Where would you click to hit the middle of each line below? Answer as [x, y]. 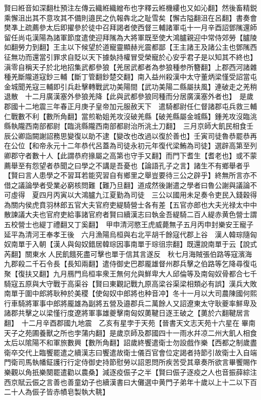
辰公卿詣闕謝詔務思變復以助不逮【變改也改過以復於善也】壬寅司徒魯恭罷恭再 [130, 135]
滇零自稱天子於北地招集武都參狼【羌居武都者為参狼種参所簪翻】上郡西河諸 [127, 67]
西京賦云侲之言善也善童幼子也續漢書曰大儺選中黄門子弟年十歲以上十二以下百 [130, 382]
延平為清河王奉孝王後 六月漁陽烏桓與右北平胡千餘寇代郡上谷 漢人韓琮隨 [127, 234]
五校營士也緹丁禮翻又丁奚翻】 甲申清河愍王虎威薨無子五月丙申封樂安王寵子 [129, 224]
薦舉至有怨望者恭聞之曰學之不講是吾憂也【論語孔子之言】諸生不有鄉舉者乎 [127, 165]
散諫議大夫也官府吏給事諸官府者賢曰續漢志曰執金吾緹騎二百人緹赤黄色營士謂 [130, 214]
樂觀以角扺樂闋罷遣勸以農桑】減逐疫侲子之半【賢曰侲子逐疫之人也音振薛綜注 [130, 372]
